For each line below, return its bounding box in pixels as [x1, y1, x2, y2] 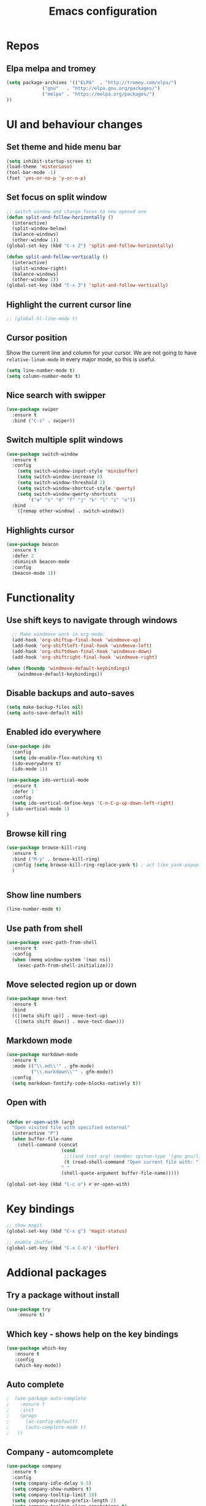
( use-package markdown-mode [6, 1051, 78, 1058]
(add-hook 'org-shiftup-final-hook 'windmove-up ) [12, 637, 141, 643]
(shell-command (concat [17, 1142, 78, 1148]
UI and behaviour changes [6, 117, 143, 131]
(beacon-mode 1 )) [12, 570, 56, 576]
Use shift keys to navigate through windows [6, 615, 178, 625]
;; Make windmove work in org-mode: [12, 631, 105, 638]
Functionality [6, 591, 75, 604]
